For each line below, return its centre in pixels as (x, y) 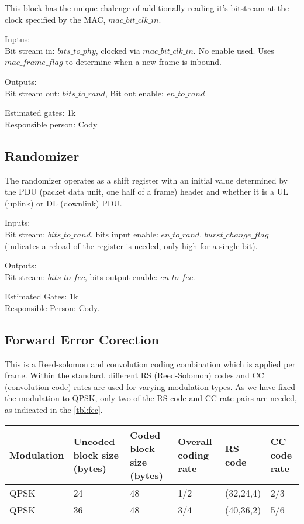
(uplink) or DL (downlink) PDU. (63, 203)
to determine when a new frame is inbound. (144, 62)
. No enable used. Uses (234, 50)
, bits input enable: (124, 234)
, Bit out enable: (134, 93)
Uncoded (94, 442)
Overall (195, 442)
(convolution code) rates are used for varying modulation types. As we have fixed (150, 386)
